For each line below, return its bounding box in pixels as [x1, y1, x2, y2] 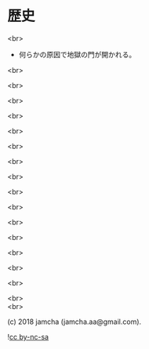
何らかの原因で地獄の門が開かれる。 [18, 49, 136, 59]
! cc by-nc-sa [7, 332, 49, 341]
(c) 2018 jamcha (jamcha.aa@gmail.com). [7, 317, 142, 326]
